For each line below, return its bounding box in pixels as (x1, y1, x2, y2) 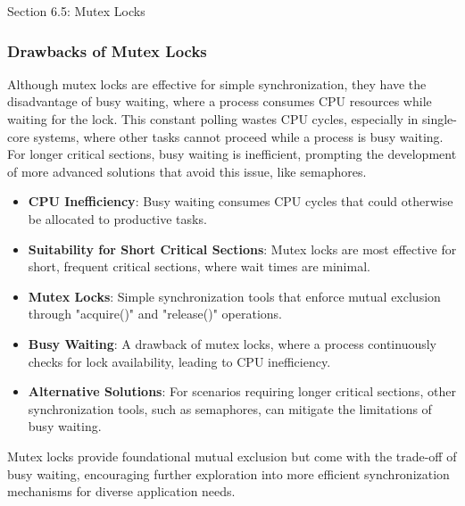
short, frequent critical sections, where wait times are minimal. (28, 257, 370, 276)
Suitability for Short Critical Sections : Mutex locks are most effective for (28, 239, 457, 258)
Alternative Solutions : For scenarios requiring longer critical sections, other (28, 382, 456, 401)
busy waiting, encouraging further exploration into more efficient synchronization (7, 464, 450, 483)
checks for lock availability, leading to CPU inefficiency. (28, 352, 331, 370)
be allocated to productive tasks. (28, 209, 207, 228)
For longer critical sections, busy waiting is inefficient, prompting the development (7, 145, 457, 163)
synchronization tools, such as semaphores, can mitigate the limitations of (28, 399, 432, 418)
